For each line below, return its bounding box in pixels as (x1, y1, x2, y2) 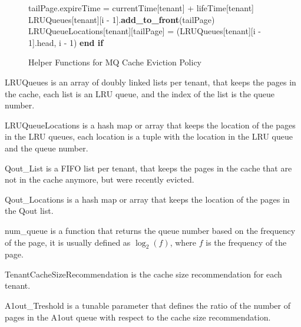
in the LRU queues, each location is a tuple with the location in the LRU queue (5, 130, 293, 143)
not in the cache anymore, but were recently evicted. (5, 173, 194, 186)
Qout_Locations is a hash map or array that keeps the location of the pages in (5, 193, 290, 205)
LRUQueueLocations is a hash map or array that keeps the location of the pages (5, 118, 296, 131)
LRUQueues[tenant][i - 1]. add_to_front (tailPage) (28, 13, 215, 25)
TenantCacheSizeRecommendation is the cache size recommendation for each (5, 267, 282, 280)
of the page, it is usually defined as (5, 236, 131, 248)
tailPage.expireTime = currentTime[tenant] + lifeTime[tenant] (28, 2, 254, 14)
